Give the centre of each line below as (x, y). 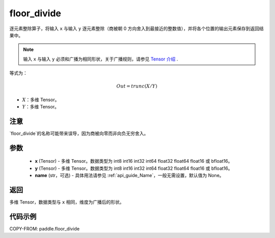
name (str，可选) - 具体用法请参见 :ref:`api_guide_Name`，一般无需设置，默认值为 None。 (129, 175)
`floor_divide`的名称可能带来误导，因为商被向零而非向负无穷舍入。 (79, 133)
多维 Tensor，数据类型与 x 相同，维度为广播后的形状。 (67, 202)
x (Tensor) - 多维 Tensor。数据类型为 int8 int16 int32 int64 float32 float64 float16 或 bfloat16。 (134, 161)
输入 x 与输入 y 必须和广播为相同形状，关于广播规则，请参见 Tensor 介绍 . (101, 59)
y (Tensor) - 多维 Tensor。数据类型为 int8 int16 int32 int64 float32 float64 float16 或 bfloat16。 (134, 168)
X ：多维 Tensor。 (41, 100)
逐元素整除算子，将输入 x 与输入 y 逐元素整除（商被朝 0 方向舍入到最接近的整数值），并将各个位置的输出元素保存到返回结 (137, 28)
